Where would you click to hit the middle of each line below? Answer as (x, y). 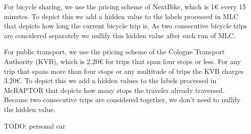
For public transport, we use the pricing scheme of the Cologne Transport (114, 52)
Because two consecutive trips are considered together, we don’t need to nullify (122, 100)
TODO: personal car (35, 125)
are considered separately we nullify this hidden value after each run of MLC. (120, 35)
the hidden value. (30, 109)
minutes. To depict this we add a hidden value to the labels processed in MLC (121, 16)
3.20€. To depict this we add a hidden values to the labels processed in (110, 80)
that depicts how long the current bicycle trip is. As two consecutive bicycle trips (126, 26)
